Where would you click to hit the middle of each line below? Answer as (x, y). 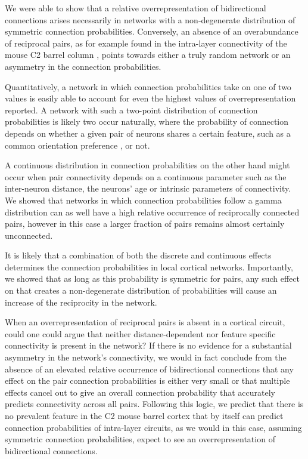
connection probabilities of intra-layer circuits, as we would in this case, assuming (153, 427)
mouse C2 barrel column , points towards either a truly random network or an (148, 55)
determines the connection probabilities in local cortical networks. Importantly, (149, 267)
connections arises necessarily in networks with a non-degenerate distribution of (150, 19)
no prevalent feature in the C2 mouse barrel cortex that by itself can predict (144, 415)
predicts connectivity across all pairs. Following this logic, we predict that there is (154, 404)
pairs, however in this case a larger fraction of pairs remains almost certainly (145, 224)
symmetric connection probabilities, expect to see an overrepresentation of (140, 439)
